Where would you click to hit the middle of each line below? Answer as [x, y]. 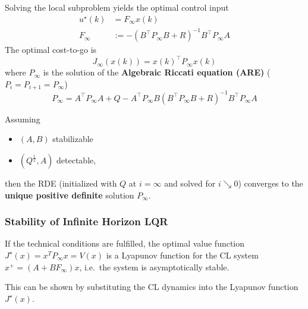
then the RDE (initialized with [61, 183]
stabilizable [73, 139]
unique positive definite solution [70, 195]
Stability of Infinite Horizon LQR [87, 221]
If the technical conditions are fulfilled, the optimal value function [125, 243]
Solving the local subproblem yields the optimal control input [117, 7]
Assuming [23, 119]
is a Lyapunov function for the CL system [182, 255]
